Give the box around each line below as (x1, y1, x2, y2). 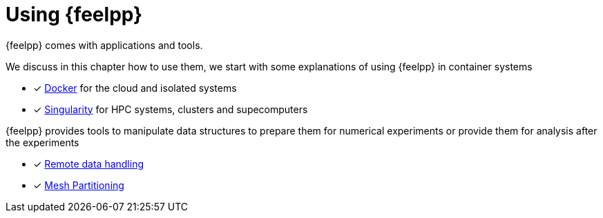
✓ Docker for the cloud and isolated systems (33, 81, 237, 94)
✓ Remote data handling (33, 157, 144, 170)
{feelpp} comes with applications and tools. (6, 39, 203, 51)
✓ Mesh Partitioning (33, 179, 124, 191)
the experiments (6, 136, 79, 148)
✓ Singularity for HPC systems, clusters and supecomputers (33, 103, 308, 115)
